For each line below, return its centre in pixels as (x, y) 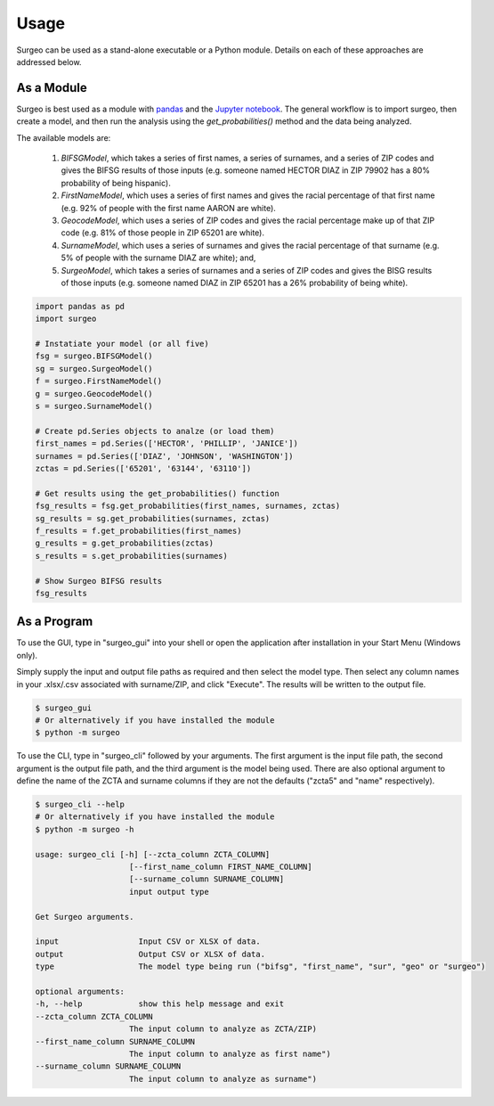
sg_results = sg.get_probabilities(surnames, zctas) (153, 518)
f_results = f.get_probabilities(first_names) (138, 531)
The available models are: (64, 137)
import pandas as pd (80, 306)
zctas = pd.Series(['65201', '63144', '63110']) (143, 468)
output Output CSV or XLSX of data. (150, 954)
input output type (169, 892)
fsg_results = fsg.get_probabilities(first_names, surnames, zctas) (188, 506)
